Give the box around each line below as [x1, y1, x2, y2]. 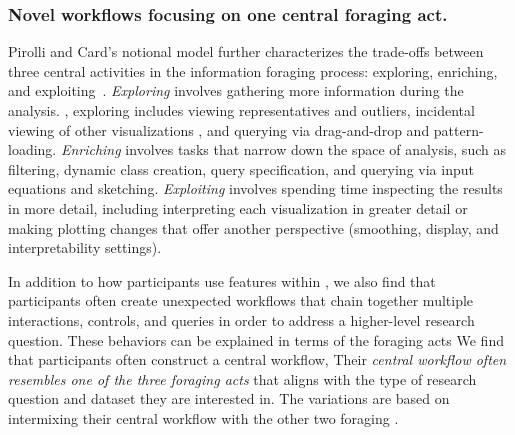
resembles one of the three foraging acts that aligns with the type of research [8, 368, 477, 389]
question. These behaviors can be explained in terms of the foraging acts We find [8, 329, 504, 350]
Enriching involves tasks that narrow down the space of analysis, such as [60, 139, 506, 160]
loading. [8, 139, 57, 160]
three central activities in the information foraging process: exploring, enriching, [8, 60, 498, 81]
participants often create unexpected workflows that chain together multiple [8, 290, 474, 311]
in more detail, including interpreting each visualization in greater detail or [8, 197, 468, 218]
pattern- [433, 119, 484, 140]
